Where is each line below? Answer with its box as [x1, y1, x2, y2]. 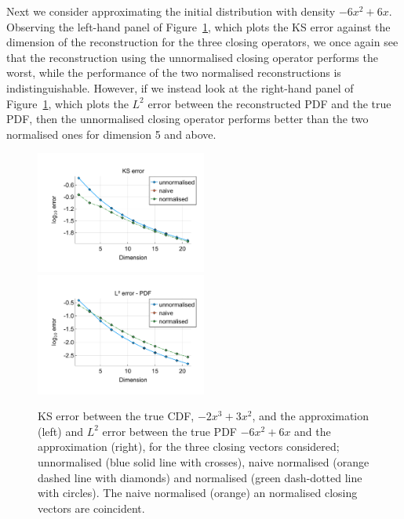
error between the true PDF [102, 423, 237, 439]
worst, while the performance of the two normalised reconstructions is [6, 64, 341, 81]
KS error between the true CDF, [38, 408, 195, 424]
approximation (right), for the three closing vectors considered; [38, 438, 340, 455]
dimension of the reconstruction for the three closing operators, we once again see [6, 34, 399, 50]
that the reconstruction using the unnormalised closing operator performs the [6, 49, 378, 65]
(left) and [38, 423, 83, 439]
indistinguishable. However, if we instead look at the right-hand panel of [6, 79, 354, 96]
